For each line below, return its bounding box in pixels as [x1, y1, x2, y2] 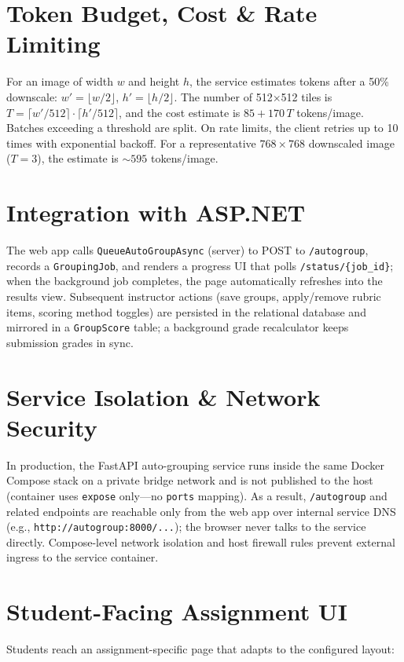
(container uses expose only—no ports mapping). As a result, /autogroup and [6, 487, 387, 503]
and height [128, 73, 180, 90]
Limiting [6, 27, 101, 60]
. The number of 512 [174, 88, 273, 104]
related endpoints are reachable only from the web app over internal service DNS [6, 503, 396, 519]
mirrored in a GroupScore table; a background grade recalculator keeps [6, 319, 349, 335]
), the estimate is [37, 150, 119, 166]
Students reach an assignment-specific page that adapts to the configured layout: [6, 641, 395, 657]
